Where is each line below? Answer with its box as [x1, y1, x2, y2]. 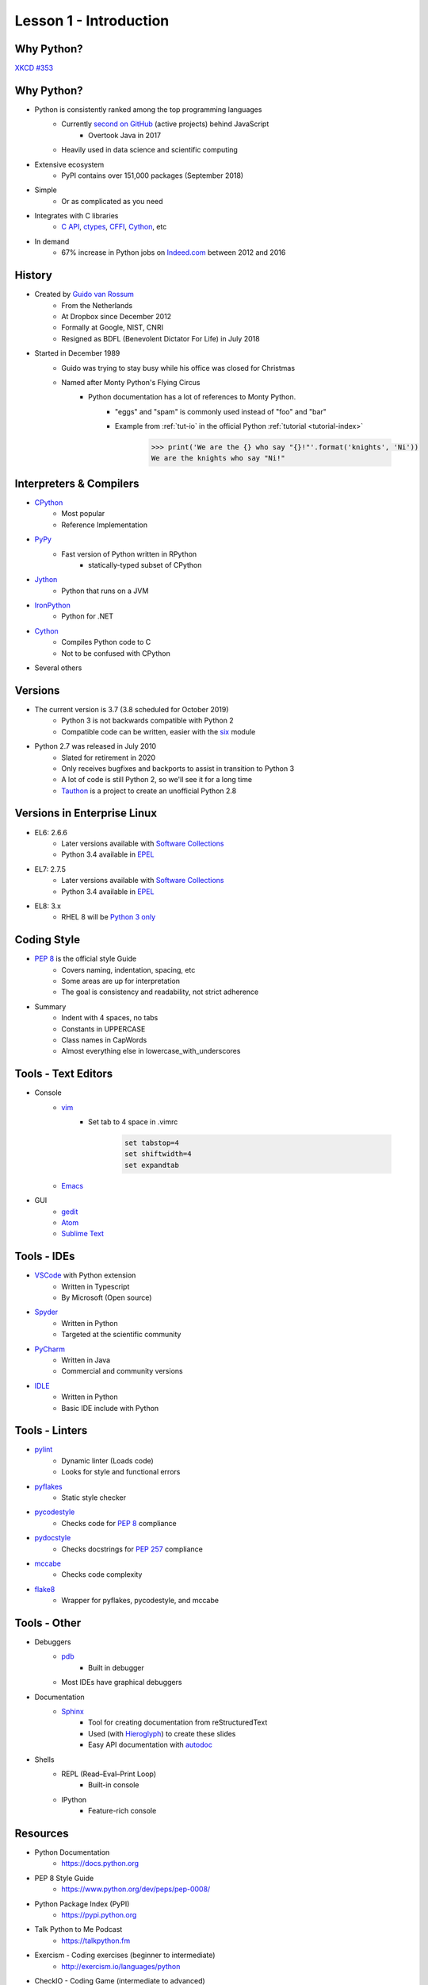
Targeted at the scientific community [61, 1330, 182, 1339]
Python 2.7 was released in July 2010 [34, 742, 157, 751]
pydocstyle [34, 1533, 71, 1543]
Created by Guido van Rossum [34, 290, 135, 299]
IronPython [34, 600, 71, 611]
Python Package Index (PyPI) [34, 1898, 130, 1909]
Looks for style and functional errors [61, 1467, 181, 1477]
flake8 [34, 1584, 55, 1594]
